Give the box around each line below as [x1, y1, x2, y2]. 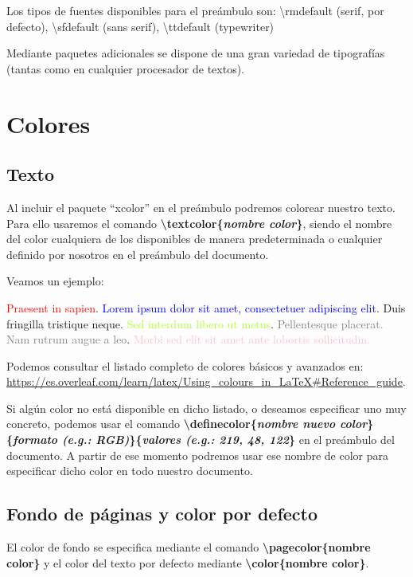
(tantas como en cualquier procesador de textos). [6, 60, 244, 77]
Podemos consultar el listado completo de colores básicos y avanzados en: [6, 357, 364, 374]
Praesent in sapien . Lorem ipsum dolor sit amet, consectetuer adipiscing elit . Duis [6, 299, 406, 316]
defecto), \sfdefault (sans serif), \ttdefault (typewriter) [6, 18, 275, 34]
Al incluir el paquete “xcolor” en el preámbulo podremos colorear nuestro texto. [6, 198, 395, 215]
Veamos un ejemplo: [6, 273, 104, 289]
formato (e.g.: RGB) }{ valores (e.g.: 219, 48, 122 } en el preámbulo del [13, 431, 395, 448]
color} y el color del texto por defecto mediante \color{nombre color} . [6, 554, 369, 571]
